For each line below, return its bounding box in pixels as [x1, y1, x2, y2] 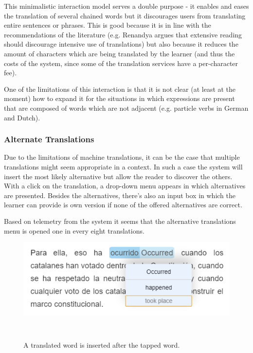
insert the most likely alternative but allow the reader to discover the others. [4, 171, 233, 181]
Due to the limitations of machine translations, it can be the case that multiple [4, 152, 240, 162]
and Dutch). [4, 112, 40, 122]
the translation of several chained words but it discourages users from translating [4, 10, 246, 20]
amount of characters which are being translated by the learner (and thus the [4, 48, 235, 58]
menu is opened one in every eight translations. [4, 225, 145, 235]
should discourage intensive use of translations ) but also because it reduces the [4, 39, 238, 49]
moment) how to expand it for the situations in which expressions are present [4, 93, 235, 103]
